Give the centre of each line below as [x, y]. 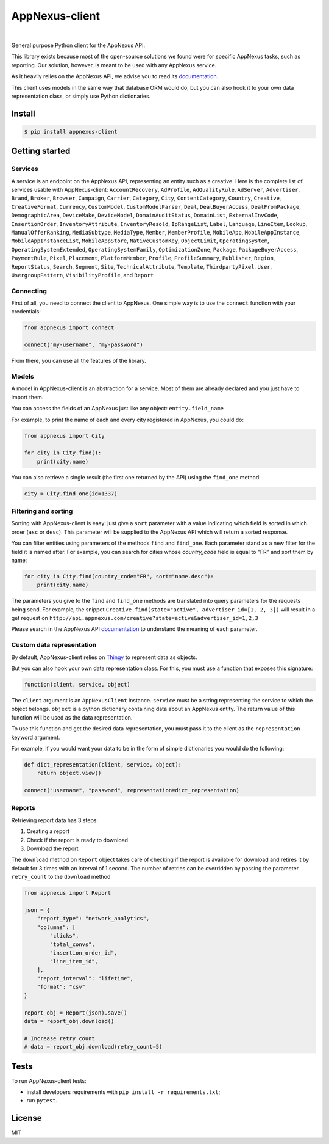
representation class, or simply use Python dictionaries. [81, 96]
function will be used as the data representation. [72, 717]
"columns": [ [56, 927]
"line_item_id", [74, 961]
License [27, 1118]
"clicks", [64, 936]
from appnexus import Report [68, 893]
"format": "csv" [61, 987]
